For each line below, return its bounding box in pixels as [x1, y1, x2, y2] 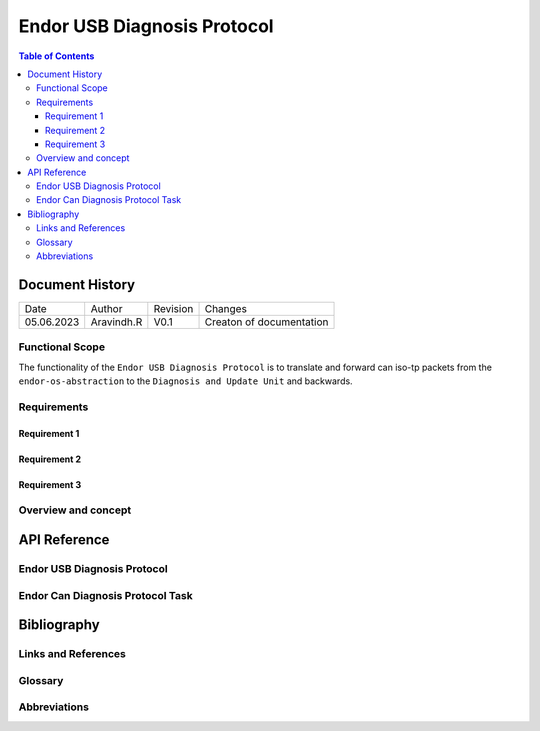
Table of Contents [18, 50, 95, 62]
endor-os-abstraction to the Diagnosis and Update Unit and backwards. [18, 375, 354, 387]
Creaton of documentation [204, 315, 329, 329]
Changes [204, 301, 247, 315]
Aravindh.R [90, 315, 143, 329]
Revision [153, 301, 194, 315]
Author [90, 301, 123, 315]
